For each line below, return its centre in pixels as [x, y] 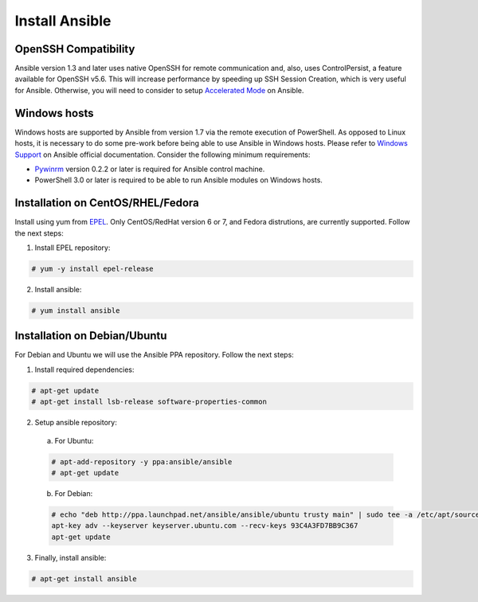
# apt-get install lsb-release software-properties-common [149, 402]
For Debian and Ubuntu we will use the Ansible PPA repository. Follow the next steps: [154, 355]
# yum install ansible [76, 310]
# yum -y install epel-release [93, 268]
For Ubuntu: [74, 440]
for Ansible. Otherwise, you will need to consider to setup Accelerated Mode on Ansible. [159, 90]
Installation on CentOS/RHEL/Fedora [107, 203]
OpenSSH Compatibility [75, 49]
